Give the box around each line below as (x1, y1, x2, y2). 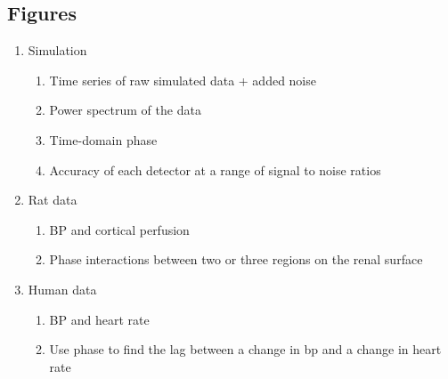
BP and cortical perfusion (49, 220, 190, 238)
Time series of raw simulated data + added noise (49, 70, 316, 89)
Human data (28, 279, 97, 298)
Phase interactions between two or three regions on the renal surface (49, 250, 423, 269)
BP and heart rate (49, 310, 150, 328)
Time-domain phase (49, 130, 158, 149)
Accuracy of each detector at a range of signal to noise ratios (49, 160, 381, 179)
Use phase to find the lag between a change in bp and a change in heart (49, 340, 442, 359)
